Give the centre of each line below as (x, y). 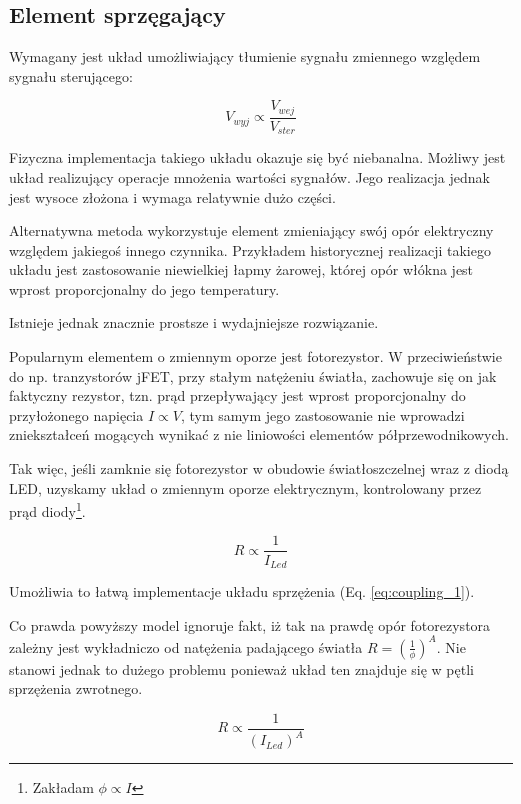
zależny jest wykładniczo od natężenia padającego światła (186, 646)
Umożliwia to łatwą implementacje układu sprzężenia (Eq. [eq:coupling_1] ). (242, 591)
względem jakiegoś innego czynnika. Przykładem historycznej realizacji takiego (250, 249)
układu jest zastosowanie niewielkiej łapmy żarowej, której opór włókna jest (241, 269)
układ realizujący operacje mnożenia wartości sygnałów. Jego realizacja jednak (249, 176)
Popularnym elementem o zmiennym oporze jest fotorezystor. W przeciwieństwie (255, 356)
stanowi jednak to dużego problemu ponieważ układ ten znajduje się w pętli (241, 668)
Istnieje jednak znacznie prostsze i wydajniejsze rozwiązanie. (194, 322)
